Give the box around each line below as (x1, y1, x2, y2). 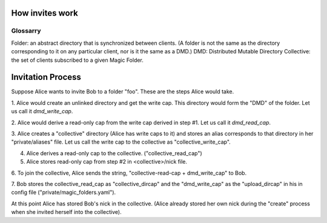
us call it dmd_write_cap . (11, 108, 73, 115)
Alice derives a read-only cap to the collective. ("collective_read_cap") (26, 149, 202, 157)
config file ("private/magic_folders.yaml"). (11, 188, 116, 196)
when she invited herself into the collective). (11, 208, 122, 216)
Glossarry (11, 27, 42, 35)
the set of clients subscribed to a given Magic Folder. (11, 56, 144, 64)
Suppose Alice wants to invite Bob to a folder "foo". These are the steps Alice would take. (11, 88, 234, 95)
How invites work (11, 8, 79, 18)
